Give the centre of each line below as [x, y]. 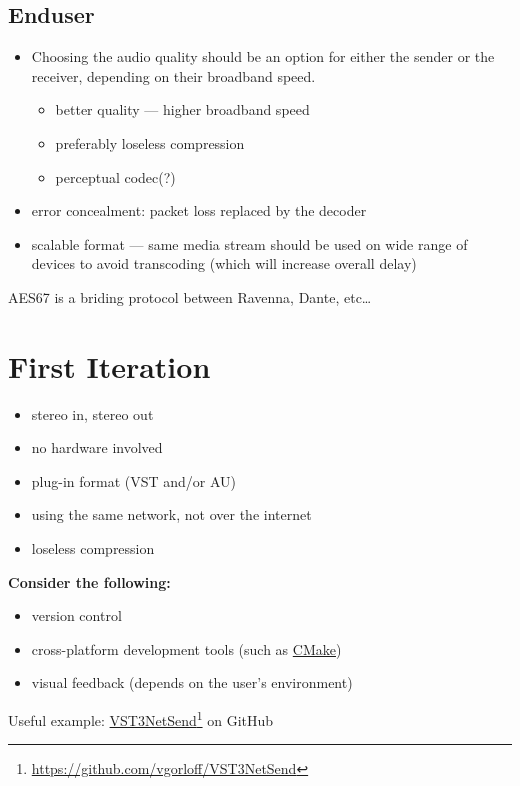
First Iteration [109, 365]
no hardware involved [97, 447]
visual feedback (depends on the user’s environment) [192, 682]
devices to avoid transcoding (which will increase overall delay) [224, 263]
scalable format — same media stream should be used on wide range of [249, 243]
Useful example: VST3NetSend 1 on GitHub [141, 718]
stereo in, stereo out [92, 413]
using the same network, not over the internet [171, 514]
